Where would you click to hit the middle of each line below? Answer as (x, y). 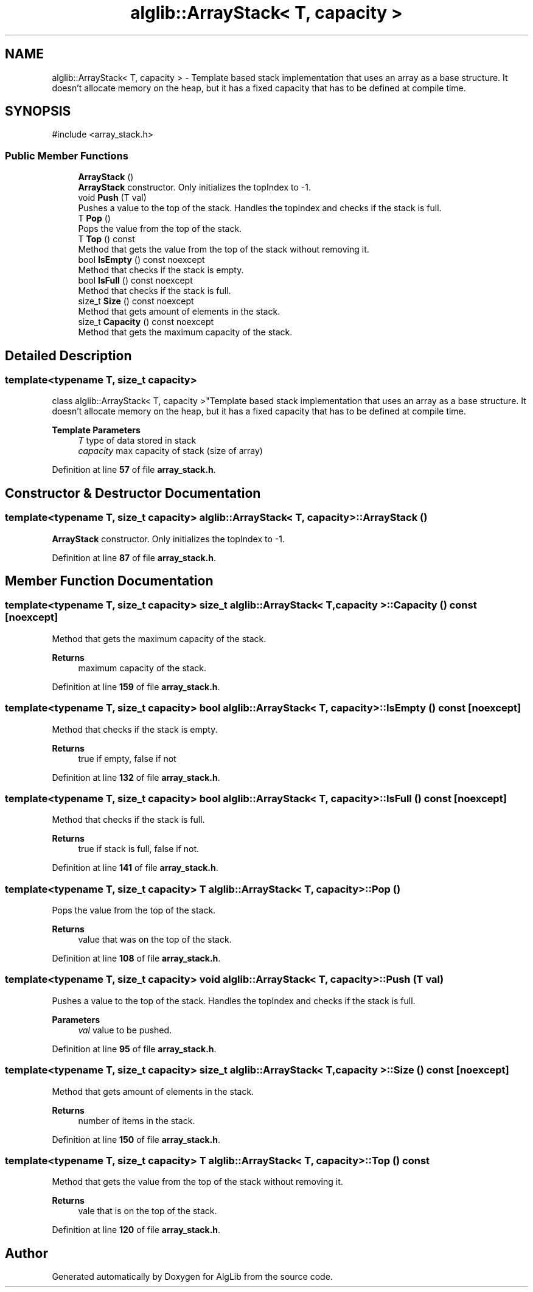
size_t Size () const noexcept (136, 301)
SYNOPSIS (38, 111)
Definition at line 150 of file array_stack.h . (136, 1139)
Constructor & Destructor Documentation (133, 493)
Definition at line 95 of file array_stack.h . (134, 1049)
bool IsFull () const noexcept (135, 281)
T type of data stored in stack (137, 441)
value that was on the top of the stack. (155, 940)
